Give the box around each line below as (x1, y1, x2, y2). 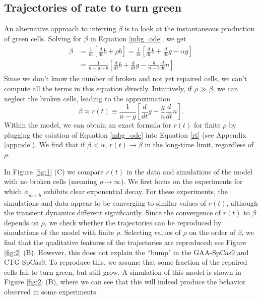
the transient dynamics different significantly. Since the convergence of (4, 207, 221, 218)
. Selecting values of (120, 227, 181, 237)
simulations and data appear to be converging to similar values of (4, 197, 206, 208)
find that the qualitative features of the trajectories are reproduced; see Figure (4, 237, 246, 247)
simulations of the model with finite (4, 227, 114, 237)
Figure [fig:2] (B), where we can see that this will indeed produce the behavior (4, 276, 246, 287)
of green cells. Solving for (4, 33, 82, 43)
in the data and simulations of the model (126, 166, 252, 176)
